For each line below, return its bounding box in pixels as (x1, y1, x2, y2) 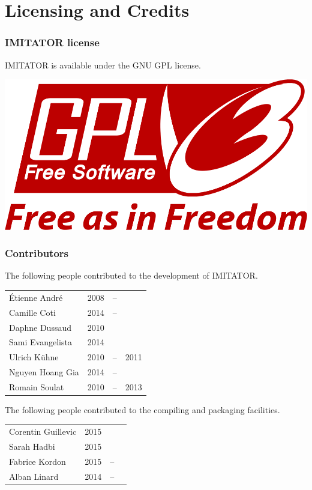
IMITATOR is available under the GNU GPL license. (5, 58, 201, 71)
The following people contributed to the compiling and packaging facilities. (5, 403, 280, 416)
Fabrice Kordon (9, 455, 66, 468)
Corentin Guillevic (9, 425, 77, 438)
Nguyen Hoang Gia (9, 366, 79, 378)
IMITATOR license (5, 35, 100, 50)
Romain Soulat (9, 380, 64, 393)
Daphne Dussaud (9, 321, 72, 333)
